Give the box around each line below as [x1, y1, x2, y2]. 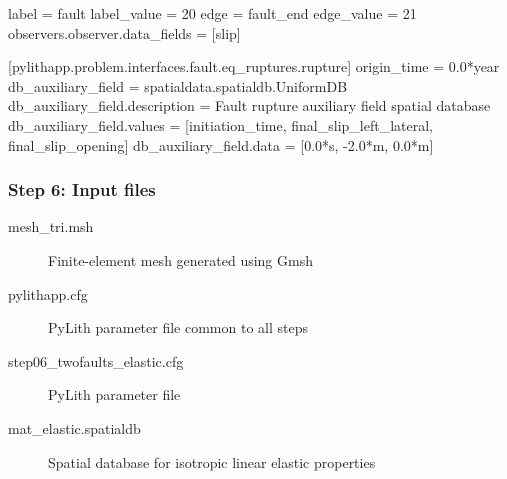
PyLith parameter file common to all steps [48, 317, 308, 338]
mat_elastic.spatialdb [8, 417, 141, 438]
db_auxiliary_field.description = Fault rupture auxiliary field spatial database [8, 95, 491, 116]
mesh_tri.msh [8, 216, 94, 237]
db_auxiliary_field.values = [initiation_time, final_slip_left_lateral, [8, 114, 433, 135]
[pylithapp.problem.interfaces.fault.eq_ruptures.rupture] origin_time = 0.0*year [8, 56, 500, 77]
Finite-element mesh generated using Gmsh [48, 249, 313, 270]
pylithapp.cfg [8, 283, 88, 304]
